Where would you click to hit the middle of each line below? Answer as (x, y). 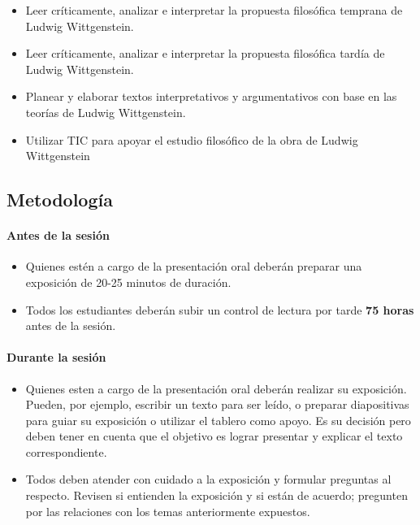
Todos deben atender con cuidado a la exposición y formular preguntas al (208, 479)
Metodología (60, 200)
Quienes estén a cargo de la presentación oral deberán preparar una (194, 266)
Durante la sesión (56, 357)
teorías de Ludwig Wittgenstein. (106, 112)
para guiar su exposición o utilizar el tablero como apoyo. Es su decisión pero (218, 420)
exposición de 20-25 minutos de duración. (128, 282)
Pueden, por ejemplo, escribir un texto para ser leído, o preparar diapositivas (217, 404)
